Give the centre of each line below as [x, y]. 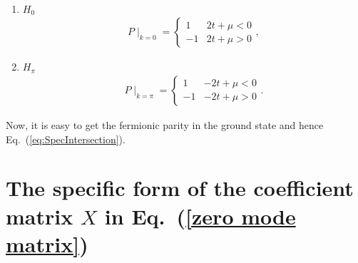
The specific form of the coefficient [180, 188]
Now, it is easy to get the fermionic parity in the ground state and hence [165, 124]
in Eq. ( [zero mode [200, 216]
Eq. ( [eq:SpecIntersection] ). [66, 139]
